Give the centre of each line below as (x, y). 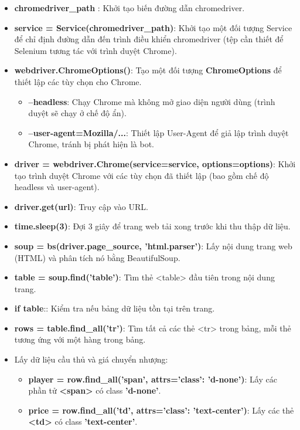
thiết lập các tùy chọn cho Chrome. (78, 81)
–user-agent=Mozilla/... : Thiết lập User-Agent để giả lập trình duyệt (158, 132)
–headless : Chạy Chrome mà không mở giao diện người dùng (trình (152, 101)
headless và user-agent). (57, 187)
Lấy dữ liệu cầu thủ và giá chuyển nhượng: (91, 359)
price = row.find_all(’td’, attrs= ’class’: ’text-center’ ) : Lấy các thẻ (161, 410)
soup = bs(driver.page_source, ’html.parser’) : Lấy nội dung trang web (153, 246)
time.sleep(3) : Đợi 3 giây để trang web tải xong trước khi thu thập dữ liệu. (152, 226)
